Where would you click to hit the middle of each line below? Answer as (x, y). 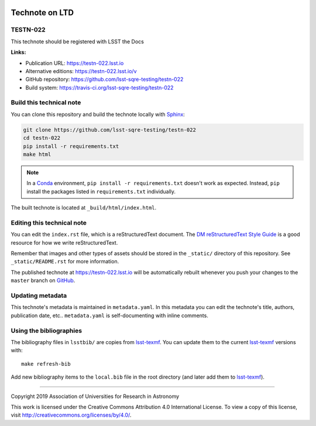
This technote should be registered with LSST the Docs (78, 42)
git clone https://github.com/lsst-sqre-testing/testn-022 (109, 130)
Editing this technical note (49, 222)
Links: (18, 52)
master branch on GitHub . (43, 280)
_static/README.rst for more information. (65, 262)
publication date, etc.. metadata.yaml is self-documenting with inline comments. (110, 315)
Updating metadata (39, 296)
